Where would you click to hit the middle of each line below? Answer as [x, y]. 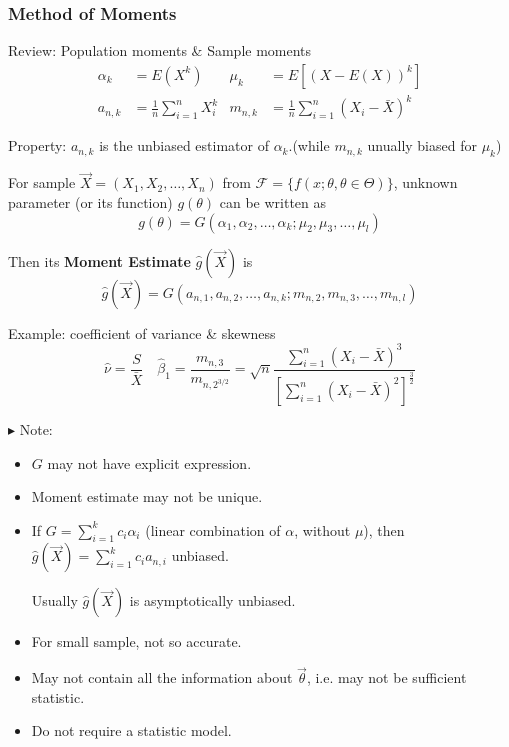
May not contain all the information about [162, 677]
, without [322, 529]
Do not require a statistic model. [131, 730]
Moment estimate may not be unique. [147, 496]
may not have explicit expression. [149, 462]
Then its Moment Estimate [99, 260]
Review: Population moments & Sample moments [160, 50]
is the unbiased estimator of [184, 145]
